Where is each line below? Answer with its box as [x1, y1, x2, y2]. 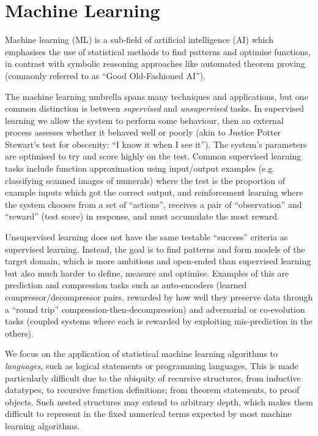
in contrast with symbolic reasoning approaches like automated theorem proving [5, 57, 305, 70]
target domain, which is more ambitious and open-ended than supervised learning [5, 254, 311, 267]
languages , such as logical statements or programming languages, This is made [5, 359, 298, 372]
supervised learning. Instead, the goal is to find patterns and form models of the [5, 242, 305, 255]
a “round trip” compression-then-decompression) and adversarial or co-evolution [5, 302, 305, 315]
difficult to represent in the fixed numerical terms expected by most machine [5, 407, 292, 420]
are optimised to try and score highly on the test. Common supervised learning [5, 150, 301, 163]
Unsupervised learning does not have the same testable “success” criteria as [5, 231, 288, 243]
